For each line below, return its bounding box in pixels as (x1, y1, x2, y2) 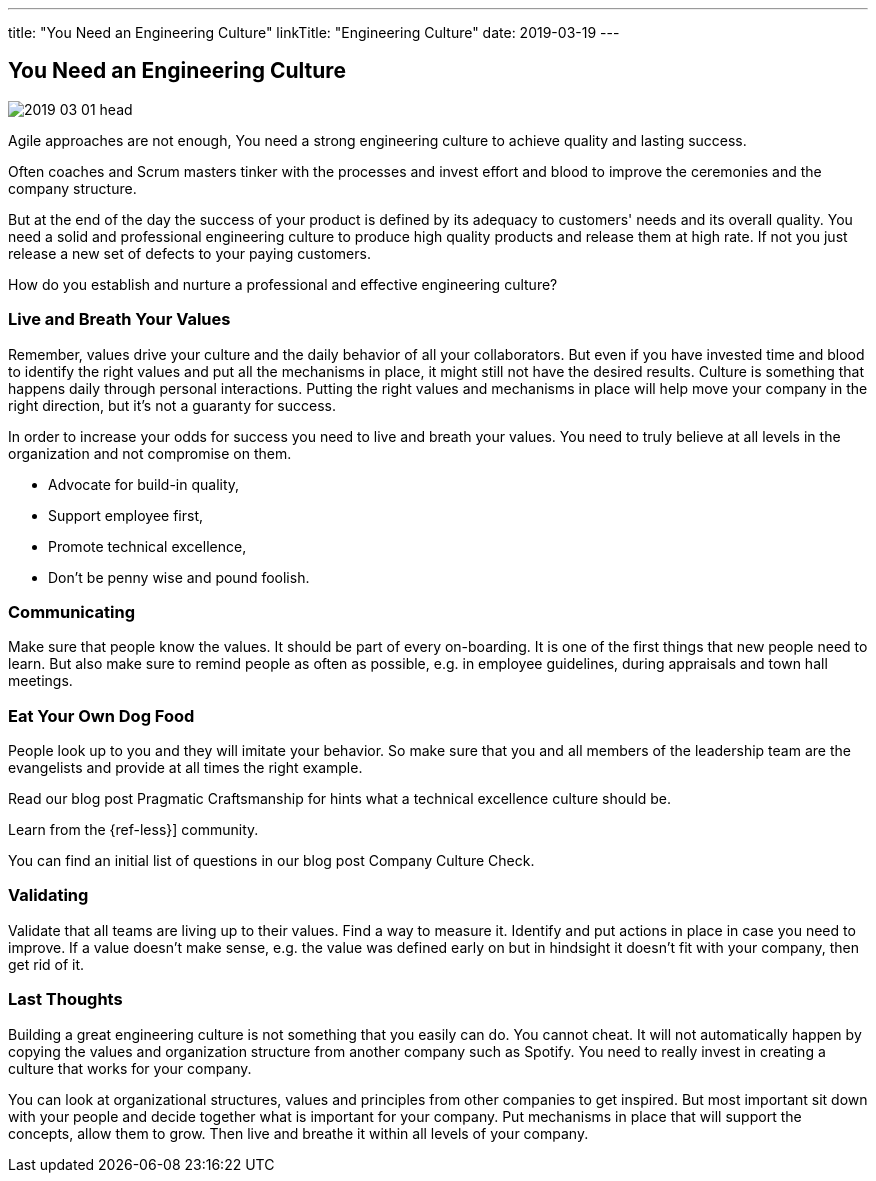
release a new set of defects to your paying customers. (8, 244, 371, 262)
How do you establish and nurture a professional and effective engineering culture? (8, 275, 558, 293)
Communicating (8, 601, 136, 622)
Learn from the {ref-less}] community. (8, 821, 259, 839)
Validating (8, 885, 89, 906)
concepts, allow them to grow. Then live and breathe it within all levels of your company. (8, 1124, 589, 1142)
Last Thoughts (8, 989, 123, 1010)
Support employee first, (48, 506, 204, 524)
